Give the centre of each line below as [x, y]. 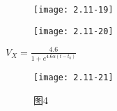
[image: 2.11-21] [73, 78]
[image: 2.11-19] [73, 10]
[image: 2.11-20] [73, 31]
